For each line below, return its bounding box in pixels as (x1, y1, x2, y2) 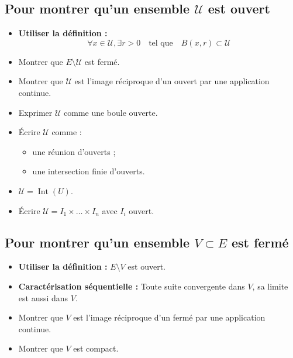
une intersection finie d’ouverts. (32, 165, 145, 177)
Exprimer (18, 106, 53, 118)
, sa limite (252, 280, 288, 292)
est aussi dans (18, 291, 68, 304)
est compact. (73, 342, 119, 354)
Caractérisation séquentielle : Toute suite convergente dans (18, 280, 245, 292)
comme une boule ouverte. (64, 106, 158, 118)
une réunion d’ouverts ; (32, 145, 116, 157)
